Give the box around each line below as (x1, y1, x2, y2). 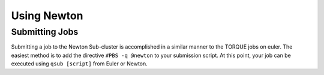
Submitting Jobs (11, 26, 79, 37)
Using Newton (11, 9, 83, 22)
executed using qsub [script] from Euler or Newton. (11, 60, 148, 67)
